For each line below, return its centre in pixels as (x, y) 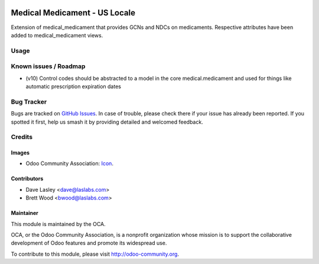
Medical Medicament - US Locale (73, 13)
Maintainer (25, 213)
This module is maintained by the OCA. (58, 224)
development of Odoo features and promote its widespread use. (89, 243)
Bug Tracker (29, 102)
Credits (22, 137)
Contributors (27, 179)
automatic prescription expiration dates (73, 86)
